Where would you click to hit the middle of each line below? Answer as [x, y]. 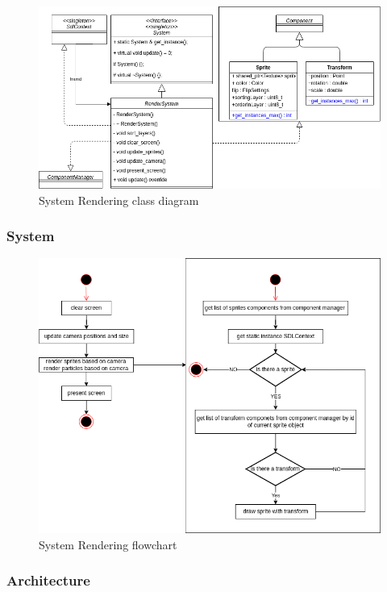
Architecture [48, 580]
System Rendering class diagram [119, 200]
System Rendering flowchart [108, 544]
